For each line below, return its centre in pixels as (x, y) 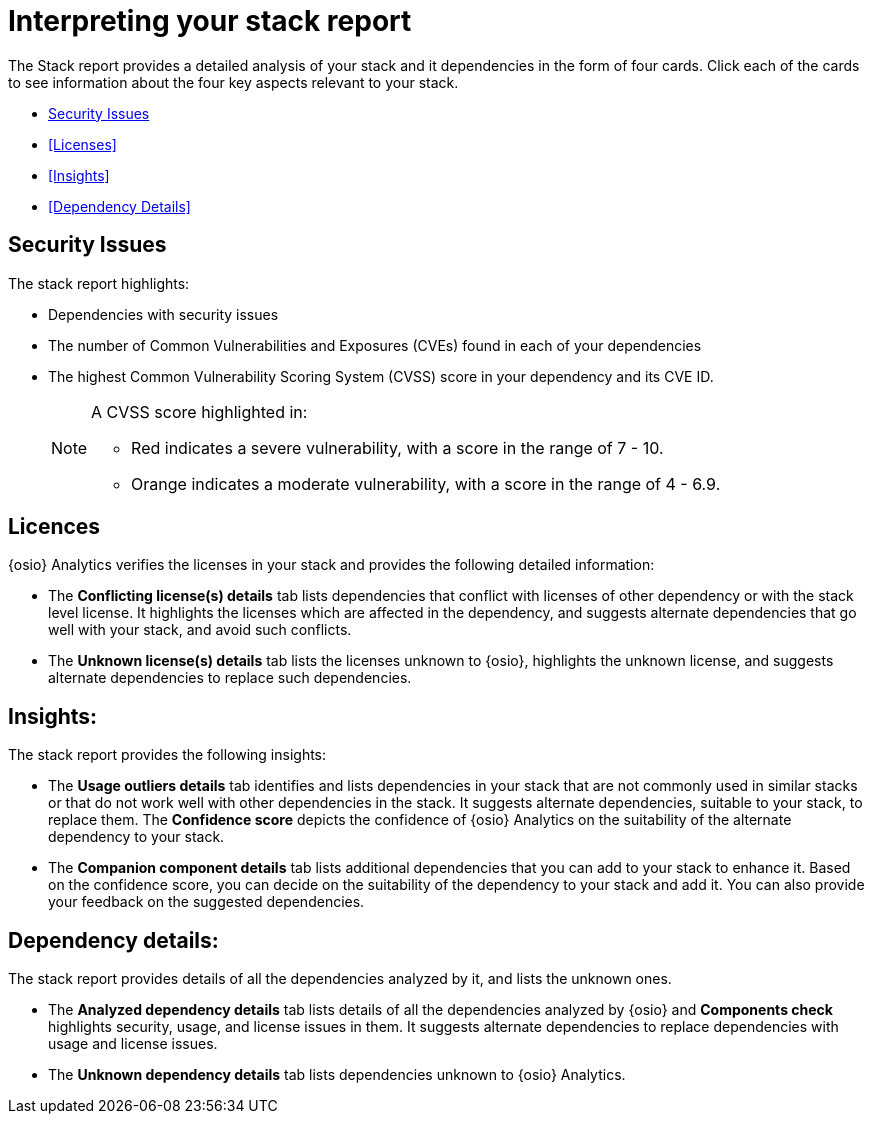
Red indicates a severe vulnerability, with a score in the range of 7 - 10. (397, 447)
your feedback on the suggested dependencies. (206, 902)
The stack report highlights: (99, 283)
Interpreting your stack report (210, 21)
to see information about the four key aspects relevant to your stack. (233, 82)
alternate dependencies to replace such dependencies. (230, 678)
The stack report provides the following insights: (167, 755)
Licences (54, 527)
